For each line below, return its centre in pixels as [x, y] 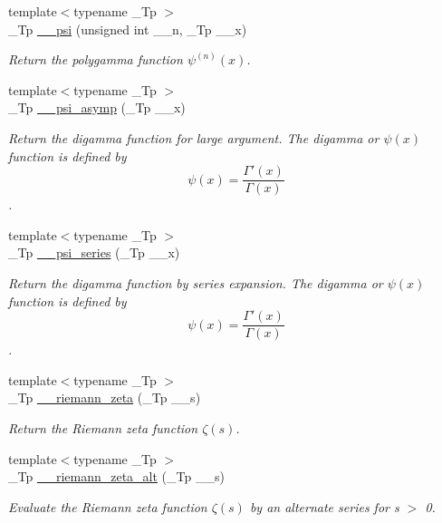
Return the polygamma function [96, 59]
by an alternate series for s [324, 506]
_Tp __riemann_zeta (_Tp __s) [105, 397]
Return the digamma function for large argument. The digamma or [194, 137]
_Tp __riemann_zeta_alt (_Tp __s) [116, 476]
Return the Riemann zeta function [103, 428]
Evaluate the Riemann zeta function [108, 506]
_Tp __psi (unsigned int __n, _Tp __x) [128, 29]
